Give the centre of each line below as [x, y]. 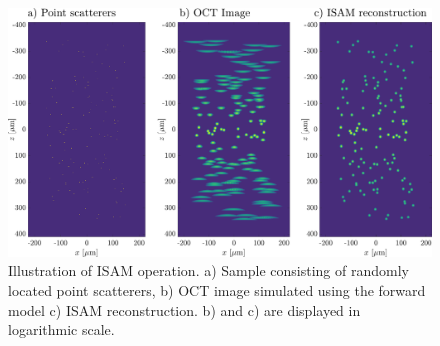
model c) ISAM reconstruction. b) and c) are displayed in [184, 309]
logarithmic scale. [61, 329]
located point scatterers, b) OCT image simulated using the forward [217, 290]
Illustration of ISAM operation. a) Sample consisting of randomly [208, 270]
